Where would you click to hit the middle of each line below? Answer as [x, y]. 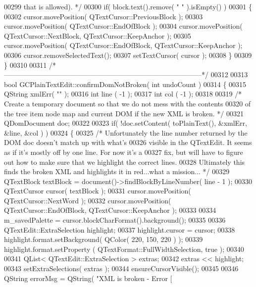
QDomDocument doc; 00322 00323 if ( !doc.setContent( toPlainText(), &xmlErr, [126, 123]
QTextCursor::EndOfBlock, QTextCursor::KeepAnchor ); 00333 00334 [110, 210]
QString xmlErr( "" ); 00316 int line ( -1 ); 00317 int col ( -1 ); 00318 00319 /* [123, 94]
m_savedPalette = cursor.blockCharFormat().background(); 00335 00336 [115, 220]
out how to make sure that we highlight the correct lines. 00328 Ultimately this [125, 162]
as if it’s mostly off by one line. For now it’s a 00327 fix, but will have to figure [124, 152]
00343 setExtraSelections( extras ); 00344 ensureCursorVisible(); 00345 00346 [121, 268]
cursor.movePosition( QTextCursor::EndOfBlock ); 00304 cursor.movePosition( [123, 26]
